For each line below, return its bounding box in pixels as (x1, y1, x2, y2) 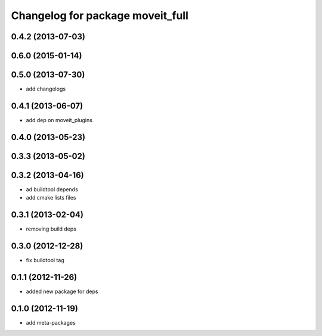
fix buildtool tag (26, 257, 65, 264)
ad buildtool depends (26, 185, 79, 193)
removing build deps (26, 225, 77, 232)
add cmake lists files (26, 194, 76, 201)
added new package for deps (26, 288, 98, 295)
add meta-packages (26, 319, 76, 326)
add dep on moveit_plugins (26, 117, 92, 123)
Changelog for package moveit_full (11, 9, 189, 22)
